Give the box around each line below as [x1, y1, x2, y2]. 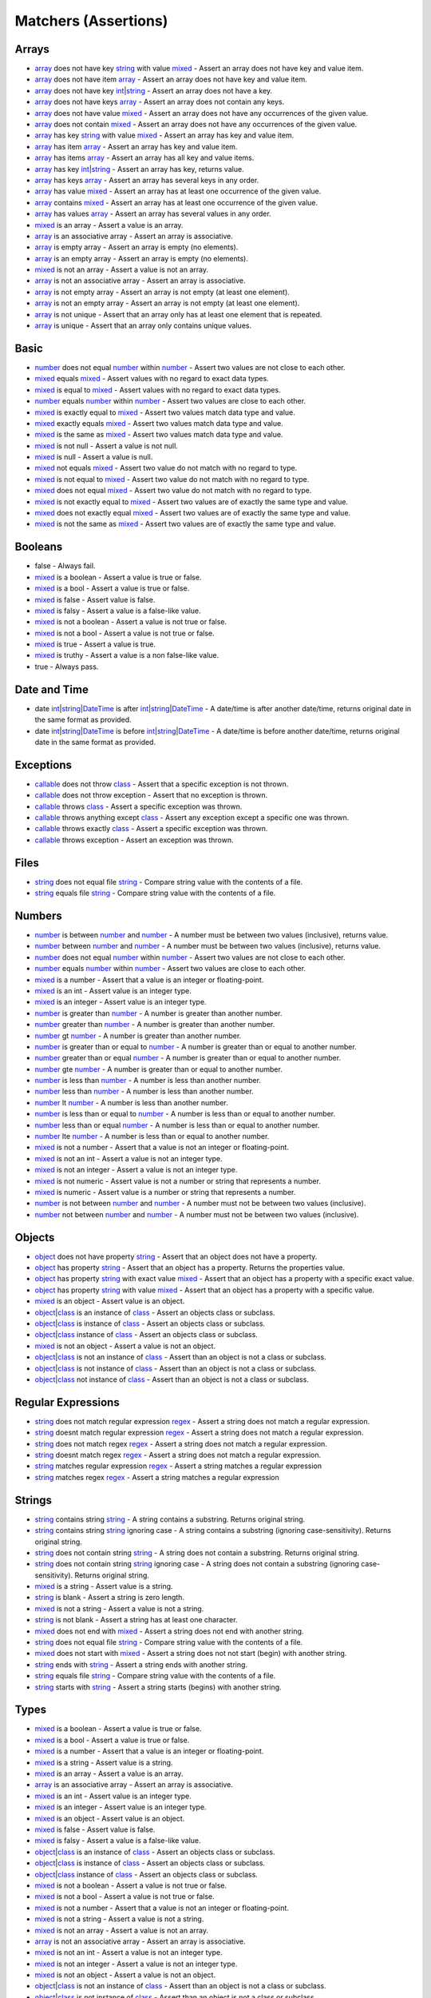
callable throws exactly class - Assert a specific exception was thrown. [34, 824, 268, 834]
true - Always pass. [34, 662, 99, 671]
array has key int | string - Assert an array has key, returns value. [34, 164, 244, 173]
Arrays [14, 42, 49, 56]
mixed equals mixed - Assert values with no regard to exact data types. [34, 374, 269, 384]
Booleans [14, 540, 63, 554]
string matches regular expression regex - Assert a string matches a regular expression [34, 1461, 322, 1471]
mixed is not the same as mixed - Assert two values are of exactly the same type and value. [34, 519, 336, 529]
